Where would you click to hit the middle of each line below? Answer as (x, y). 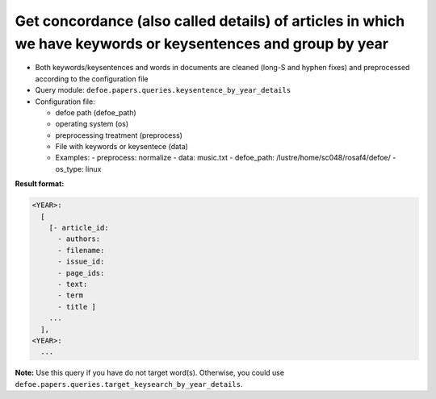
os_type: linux (78, 168)
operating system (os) (92, 124)
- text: (73, 284)
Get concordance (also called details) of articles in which (210, 21)
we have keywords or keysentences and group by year (202, 44)
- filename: (81, 250)
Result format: (40, 184)
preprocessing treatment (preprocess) (119, 135)
